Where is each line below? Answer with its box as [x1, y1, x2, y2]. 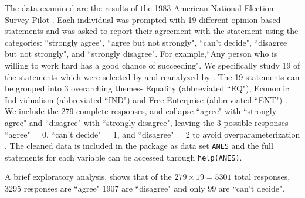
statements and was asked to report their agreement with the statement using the [5, 25, 299, 37]
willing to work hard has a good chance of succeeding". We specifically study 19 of [5, 59, 300, 71]
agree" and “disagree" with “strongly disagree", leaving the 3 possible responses [5, 116, 289, 128]
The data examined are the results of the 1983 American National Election [5, 2, 274, 13]
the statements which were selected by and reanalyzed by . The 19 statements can [5, 70, 300, 83]
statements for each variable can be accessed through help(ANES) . [5, 151, 242, 163]
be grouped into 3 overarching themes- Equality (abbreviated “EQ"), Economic [5, 82, 289, 94]
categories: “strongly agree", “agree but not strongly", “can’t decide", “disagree [5, 36, 287, 48]
